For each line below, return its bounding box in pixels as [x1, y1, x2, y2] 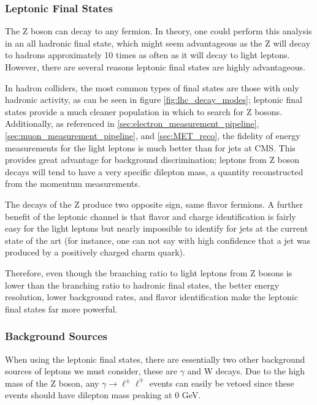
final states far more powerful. [5, 302, 118, 315]
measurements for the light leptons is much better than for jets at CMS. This [5, 141, 296, 154]
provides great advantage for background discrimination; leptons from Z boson [5, 153, 300, 166]
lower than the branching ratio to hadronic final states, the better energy [5, 278, 280, 291]
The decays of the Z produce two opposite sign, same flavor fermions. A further [5, 197, 304, 210]
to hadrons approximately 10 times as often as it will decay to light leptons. [5, 48, 290, 61]
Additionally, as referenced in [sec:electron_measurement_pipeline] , [5, 117, 259, 130]
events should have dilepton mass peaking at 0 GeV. [5, 388, 201, 401]
